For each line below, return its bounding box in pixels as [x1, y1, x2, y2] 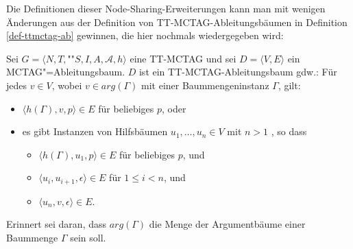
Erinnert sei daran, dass [6, 217, 107, 231]
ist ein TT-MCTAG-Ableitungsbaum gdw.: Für [138, 64, 337, 79]
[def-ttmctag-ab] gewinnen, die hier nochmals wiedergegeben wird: [6, 28, 284, 43]
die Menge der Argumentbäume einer [149, 217, 306, 231]
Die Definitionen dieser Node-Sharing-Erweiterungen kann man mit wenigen [6, 1, 326, 15]
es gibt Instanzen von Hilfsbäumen [22, 124, 168, 139]
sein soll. [70, 230, 106, 244]
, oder [162, 101, 186, 115]
